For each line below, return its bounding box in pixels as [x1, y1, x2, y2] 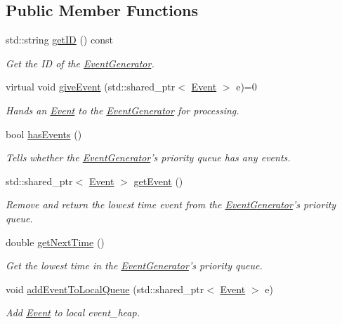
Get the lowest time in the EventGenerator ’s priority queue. [6, 258, 263, 273]
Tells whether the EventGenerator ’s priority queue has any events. [6, 150, 291, 165]
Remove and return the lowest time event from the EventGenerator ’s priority [6, 197, 336, 212]
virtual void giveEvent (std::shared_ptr [6, 79, 176, 94]
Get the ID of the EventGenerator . [6, 55, 154, 70]
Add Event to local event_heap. [6, 305, 140, 320]
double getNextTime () [6, 234, 105, 249]
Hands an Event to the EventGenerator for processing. [6, 102, 239, 117]
